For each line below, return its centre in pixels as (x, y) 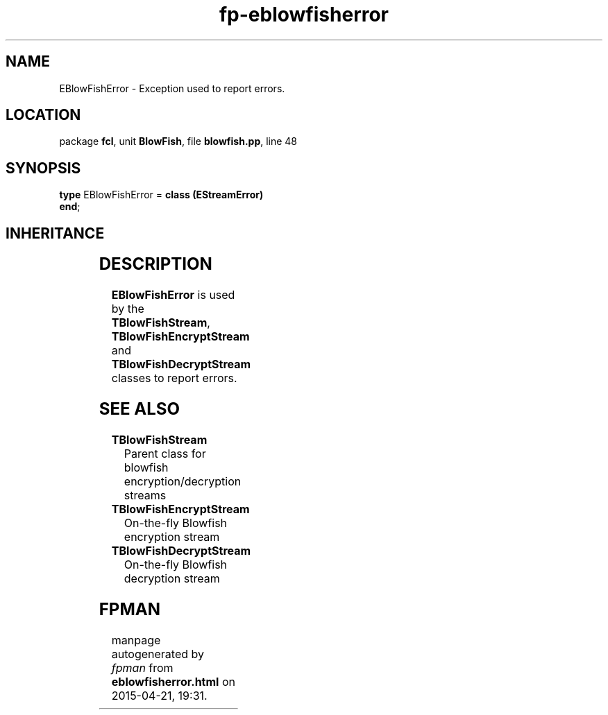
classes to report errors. (174, 378)
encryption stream (172, 536)
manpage (136, 640)
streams (145, 495)
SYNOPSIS (43, 168)
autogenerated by (158, 654)
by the (128, 309)
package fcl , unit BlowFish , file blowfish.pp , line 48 (178, 141)
